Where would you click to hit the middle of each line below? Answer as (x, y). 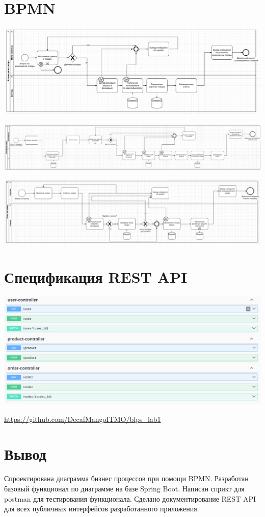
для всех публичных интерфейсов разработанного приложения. (102, 509)
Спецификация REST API (96, 276)
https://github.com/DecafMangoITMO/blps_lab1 (83, 419)
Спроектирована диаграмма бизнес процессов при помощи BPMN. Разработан (126, 478)
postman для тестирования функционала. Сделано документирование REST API (130, 498)
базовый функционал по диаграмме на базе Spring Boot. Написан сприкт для (124, 488)
